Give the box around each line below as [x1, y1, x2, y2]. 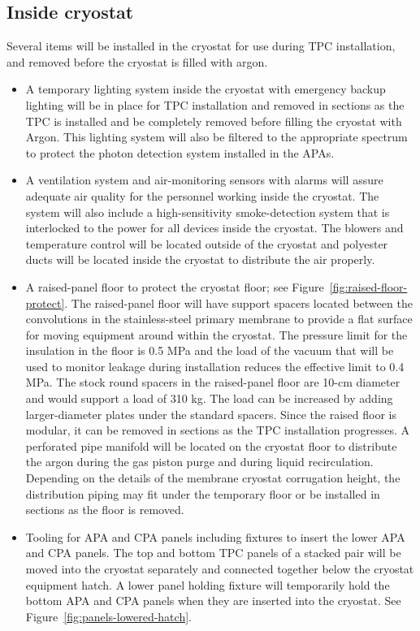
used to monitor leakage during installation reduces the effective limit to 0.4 [25, 357, 405, 374]
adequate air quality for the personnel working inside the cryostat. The [25, 187, 379, 204]
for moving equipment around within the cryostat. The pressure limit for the [25, 326, 408, 343]
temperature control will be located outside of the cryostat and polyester [25, 235, 388, 252]
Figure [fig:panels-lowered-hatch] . [25, 607, 192, 625]
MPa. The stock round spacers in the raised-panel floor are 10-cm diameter [25, 374, 401, 391]
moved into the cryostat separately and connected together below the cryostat [25, 560, 414, 577]
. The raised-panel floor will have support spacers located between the [64, 294, 413, 311]
